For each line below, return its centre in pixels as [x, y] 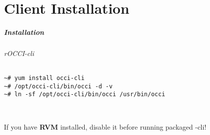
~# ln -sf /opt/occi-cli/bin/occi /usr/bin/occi [85, 94]
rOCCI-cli [19, 53]
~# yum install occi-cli [44, 78]
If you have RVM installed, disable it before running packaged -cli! [105, 126]
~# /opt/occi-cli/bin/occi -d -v [58, 86]
